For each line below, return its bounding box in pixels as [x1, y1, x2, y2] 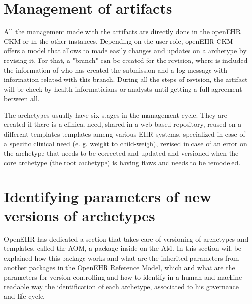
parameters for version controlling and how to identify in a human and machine [4, 272, 242, 282]
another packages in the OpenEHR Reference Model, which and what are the [4, 262, 235, 272]
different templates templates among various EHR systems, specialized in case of [4, 129, 245, 139]
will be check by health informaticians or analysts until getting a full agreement [4, 83, 242, 94]
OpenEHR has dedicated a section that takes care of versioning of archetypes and [4, 233, 249, 243]
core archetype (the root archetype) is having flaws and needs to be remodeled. [4, 157, 241, 167]
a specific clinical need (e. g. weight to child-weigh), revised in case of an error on [4, 138, 247, 148]
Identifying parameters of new [4, 186, 211, 206]
